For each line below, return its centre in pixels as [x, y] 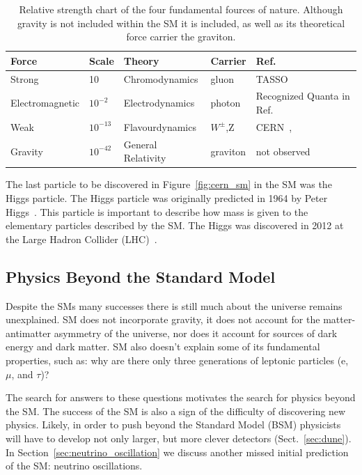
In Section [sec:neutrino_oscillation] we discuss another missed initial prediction [177, 452]
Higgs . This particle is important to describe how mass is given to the [157, 211]
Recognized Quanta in [303, 96]
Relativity [145, 158]
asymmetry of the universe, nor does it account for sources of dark [196, 333]
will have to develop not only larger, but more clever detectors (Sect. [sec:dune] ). [179, 438]
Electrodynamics [159, 103]
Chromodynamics [161, 78]
